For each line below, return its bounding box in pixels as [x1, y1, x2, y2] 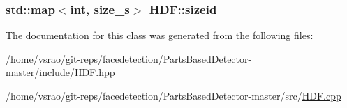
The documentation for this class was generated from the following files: [6, 28, 313, 43]
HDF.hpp [74, 65, 115, 79]
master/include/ [6, 65, 75, 79]
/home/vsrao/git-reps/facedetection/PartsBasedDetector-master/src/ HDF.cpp [6, 88, 341, 102]
